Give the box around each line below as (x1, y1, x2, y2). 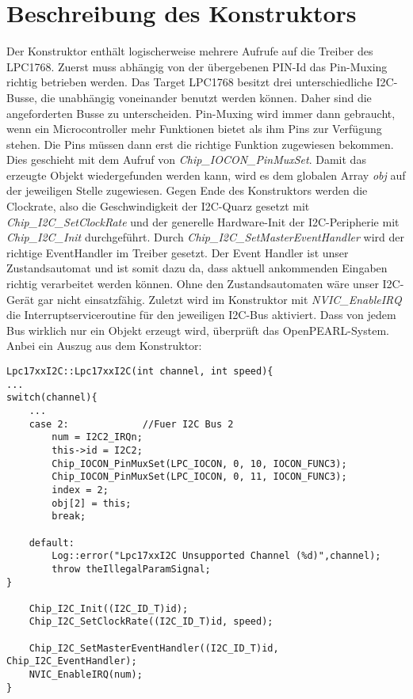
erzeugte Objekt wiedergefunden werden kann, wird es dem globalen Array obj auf (6, 166, 406, 183)
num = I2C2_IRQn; (52, 431, 143, 443)
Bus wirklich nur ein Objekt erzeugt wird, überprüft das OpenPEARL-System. (6, 321, 389, 338)
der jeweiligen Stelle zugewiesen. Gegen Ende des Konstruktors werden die (6, 182, 368, 199)
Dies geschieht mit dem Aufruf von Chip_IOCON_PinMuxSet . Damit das (6, 151, 366, 168)
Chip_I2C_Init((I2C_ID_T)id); (29, 602, 189, 614)
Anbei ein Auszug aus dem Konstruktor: (6, 337, 202, 354)
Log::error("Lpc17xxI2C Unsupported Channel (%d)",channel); (52, 550, 381, 562)
